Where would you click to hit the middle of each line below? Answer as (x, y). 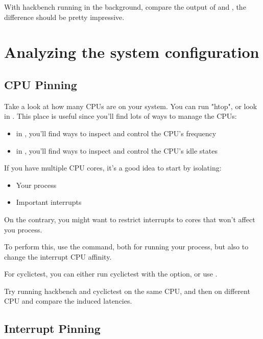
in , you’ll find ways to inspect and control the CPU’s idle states (117, 150)
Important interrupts (49, 202)
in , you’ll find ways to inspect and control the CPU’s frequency (116, 133)
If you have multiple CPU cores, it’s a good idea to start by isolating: (113, 168)
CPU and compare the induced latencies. (68, 301)
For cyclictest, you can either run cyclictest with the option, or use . (111, 274)
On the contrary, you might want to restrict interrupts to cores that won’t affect (130, 219)
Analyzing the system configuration (132, 52)
